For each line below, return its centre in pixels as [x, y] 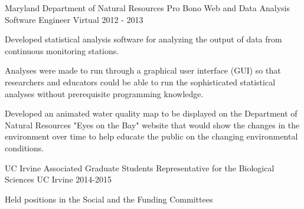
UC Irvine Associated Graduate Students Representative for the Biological [140, 167]
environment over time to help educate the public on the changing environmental [151, 136]
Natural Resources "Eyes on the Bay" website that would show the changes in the [152, 125]
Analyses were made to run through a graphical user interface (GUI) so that [143, 70]
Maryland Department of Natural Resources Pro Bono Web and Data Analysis [147, 8]
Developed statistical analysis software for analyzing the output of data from [143, 39]
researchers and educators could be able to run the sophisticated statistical [140, 82]
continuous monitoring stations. [62, 50]
